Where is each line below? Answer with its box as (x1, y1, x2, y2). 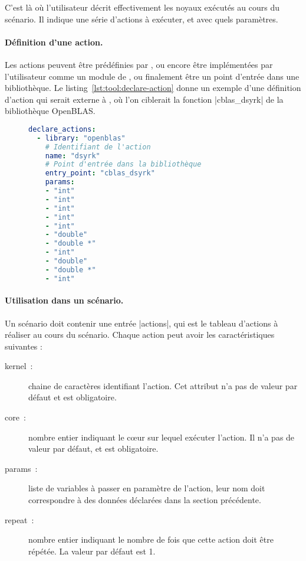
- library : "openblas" (37, 133, 126, 142)
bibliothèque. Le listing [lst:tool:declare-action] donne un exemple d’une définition (5, 81, 301, 94)
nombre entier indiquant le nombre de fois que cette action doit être (28, 533, 274, 546)
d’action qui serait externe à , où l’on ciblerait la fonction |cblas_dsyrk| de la (5, 93, 284, 105)
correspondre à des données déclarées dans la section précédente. (28, 494, 261, 506)
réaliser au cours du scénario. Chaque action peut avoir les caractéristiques (5, 328, 275, 341)
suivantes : (5, 340, 42, 352)
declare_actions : (28, 125, 96, 133)
